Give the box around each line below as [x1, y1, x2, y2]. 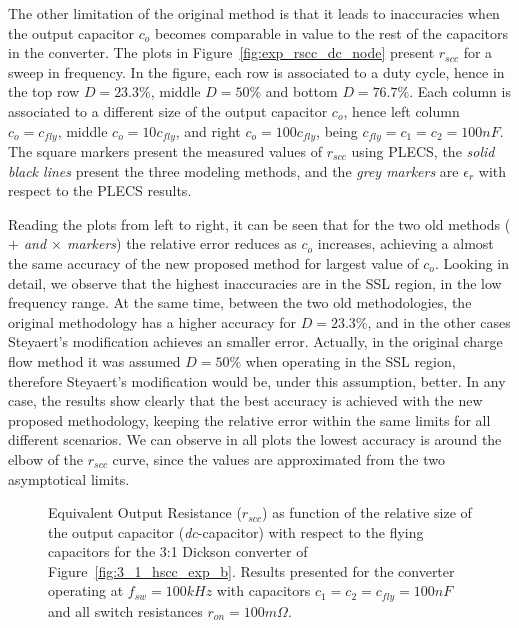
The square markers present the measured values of [8, 141, 322, 162]
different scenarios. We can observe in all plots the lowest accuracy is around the [8, 429, 502, 450]
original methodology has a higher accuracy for [8, 311, 297, 332]
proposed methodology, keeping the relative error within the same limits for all [8, 409, 491, 430]
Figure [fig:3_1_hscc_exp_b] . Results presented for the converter [48, 560, 455, 581]
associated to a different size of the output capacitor [8, 100, 328, 121]
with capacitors [216, 580, 311, 601]
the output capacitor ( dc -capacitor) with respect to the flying [48, 521, 424, 542]
